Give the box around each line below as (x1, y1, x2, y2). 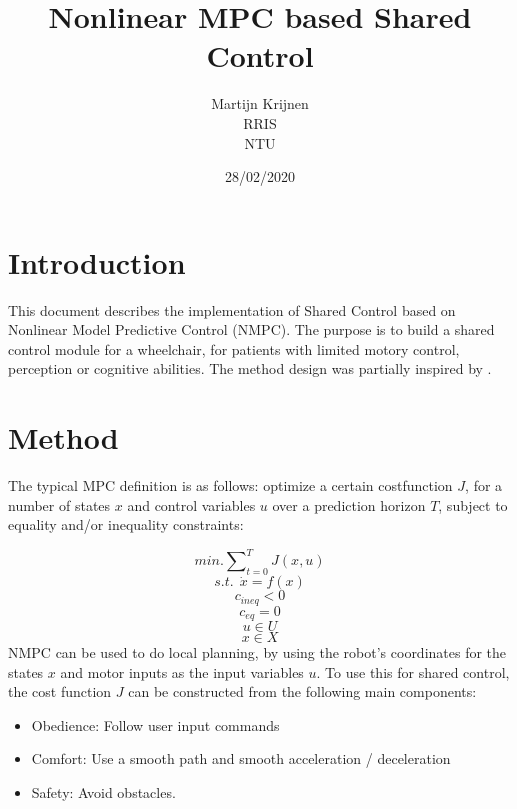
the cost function (8, 681, 112, 702)
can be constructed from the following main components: (128, 681, 477, 702)
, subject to (438, 494, 508, 515)
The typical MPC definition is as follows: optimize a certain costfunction (8, 475, 453, 496)
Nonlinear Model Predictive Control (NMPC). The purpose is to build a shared (8, 319, 495, 340)
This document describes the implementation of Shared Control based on (8, 299, 456, 320)
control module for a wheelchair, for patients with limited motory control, (8, 338, 460, 359)
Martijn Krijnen (211, 93, 309, 114)
